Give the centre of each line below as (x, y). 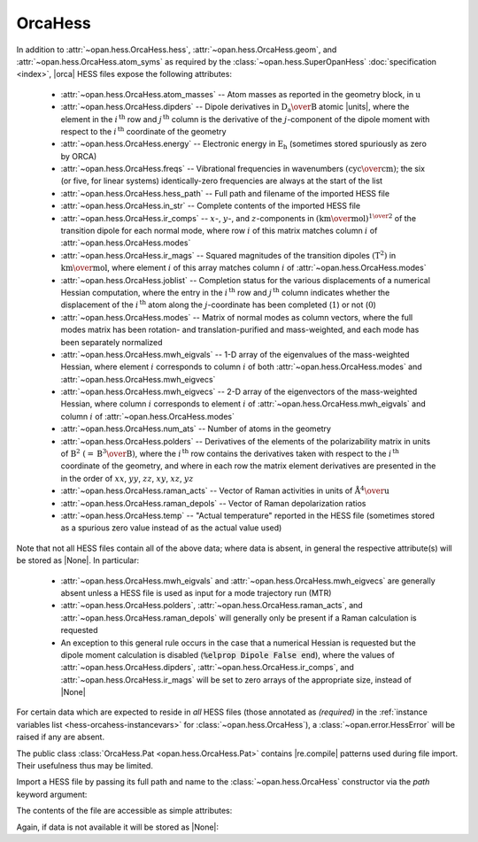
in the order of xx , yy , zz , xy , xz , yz (127, 478)
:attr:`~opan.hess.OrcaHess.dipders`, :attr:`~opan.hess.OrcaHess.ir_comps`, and (207, 668)
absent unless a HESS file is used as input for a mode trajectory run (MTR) (196, 592)
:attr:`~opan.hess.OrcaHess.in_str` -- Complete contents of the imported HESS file (211, 206)
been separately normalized (112, 342)
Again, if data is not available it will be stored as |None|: (118, 827)
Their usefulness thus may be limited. (85, 766)
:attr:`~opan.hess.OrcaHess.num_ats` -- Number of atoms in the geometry (196, 429)
